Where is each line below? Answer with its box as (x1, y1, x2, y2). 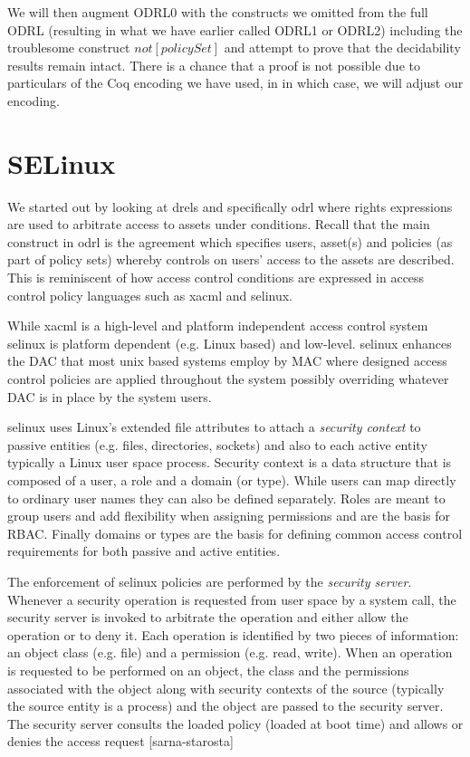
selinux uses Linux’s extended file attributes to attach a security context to (7, 417, 421, 436)
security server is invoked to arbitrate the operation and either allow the (7, 608, 408, 627)
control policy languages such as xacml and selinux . (7, 285, 293, 304)
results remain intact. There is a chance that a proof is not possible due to (7, 55, 420, 74)
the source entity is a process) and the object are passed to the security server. (7, 696, 444, 715)
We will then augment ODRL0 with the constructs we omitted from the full (7, 3, 428, 21)
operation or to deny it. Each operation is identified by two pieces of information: (7, 625, 459, 644)
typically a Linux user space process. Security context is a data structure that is (7, 453, 452, 472)
